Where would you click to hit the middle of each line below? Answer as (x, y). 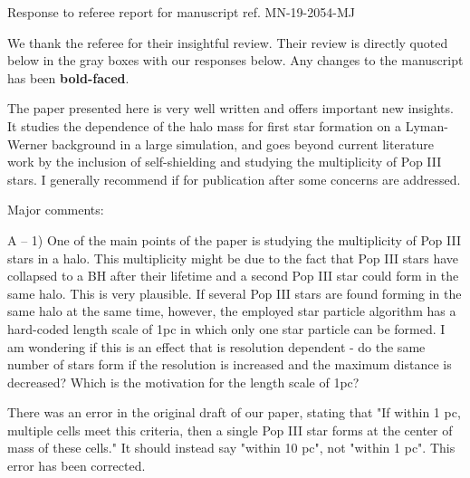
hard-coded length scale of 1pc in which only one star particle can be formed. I (226, 328)
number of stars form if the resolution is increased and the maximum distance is (230, 364)
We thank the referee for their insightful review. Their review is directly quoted (228, 42)
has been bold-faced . (68, 77)
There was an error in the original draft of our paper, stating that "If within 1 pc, (234, 412)
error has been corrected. (77, 466)
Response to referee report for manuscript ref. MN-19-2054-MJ (181, 12)
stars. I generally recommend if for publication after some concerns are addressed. (234, 179)
